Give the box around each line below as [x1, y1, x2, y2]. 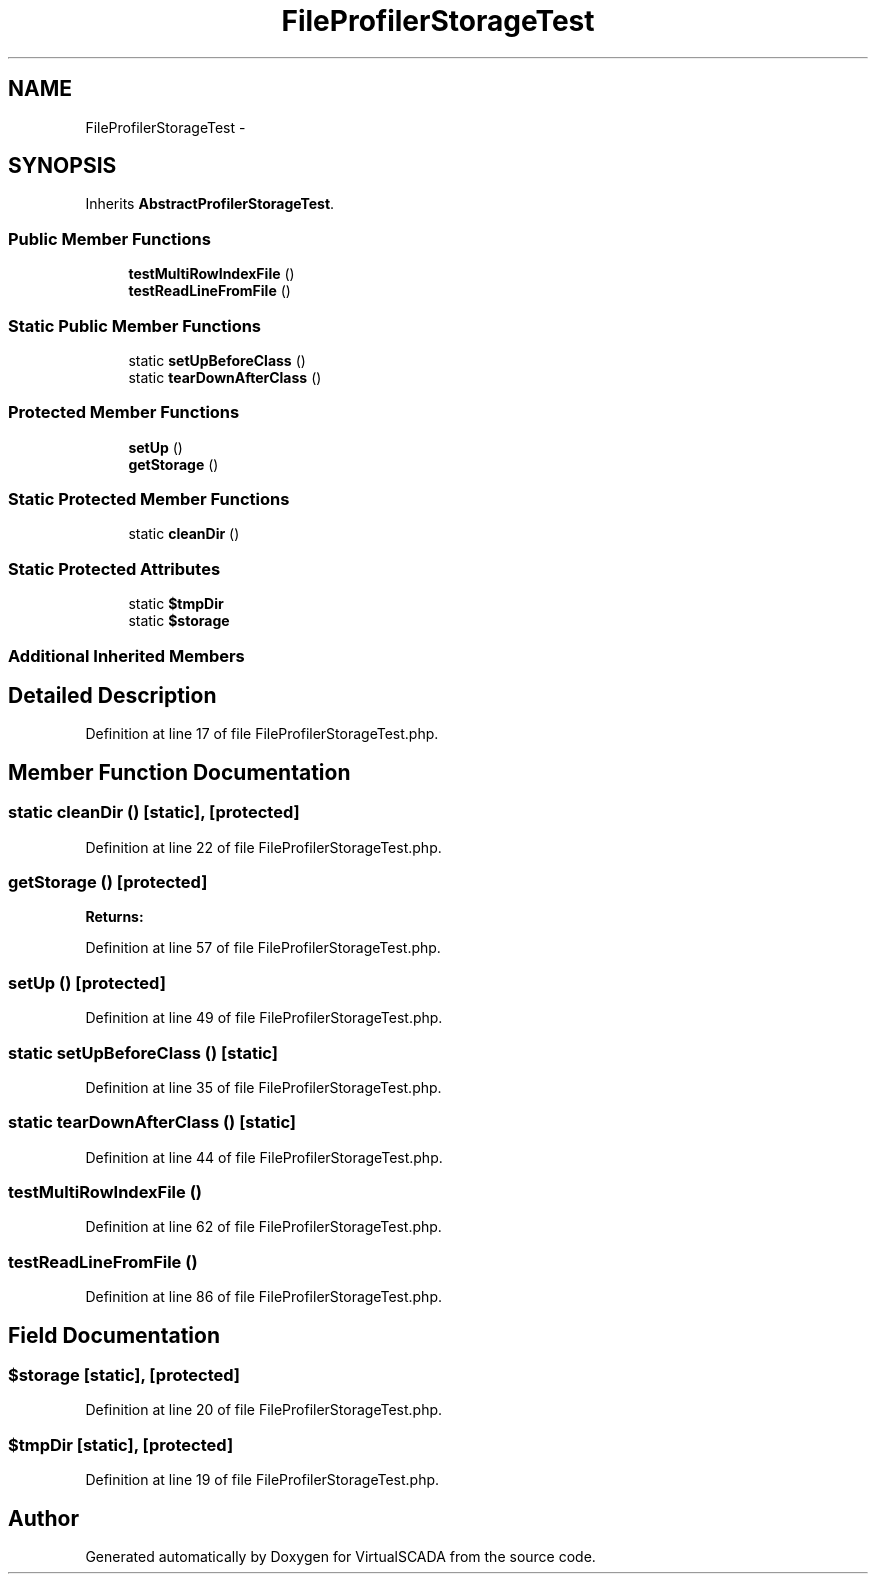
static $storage [128, 612, 230, 630]
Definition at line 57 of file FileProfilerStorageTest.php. [85, 939, 441, 957]
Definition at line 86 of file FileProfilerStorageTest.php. [85, 1288, 443, 1306]
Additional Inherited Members [8, 645, 245, 666]
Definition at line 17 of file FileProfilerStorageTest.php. [85, 725, 439, 743]
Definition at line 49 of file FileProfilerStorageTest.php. [85, 1009, 443, 1027]
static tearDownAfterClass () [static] [8, 1112, 297, 1133]
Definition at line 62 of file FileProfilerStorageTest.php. [85, 1218, 442, 1236]
